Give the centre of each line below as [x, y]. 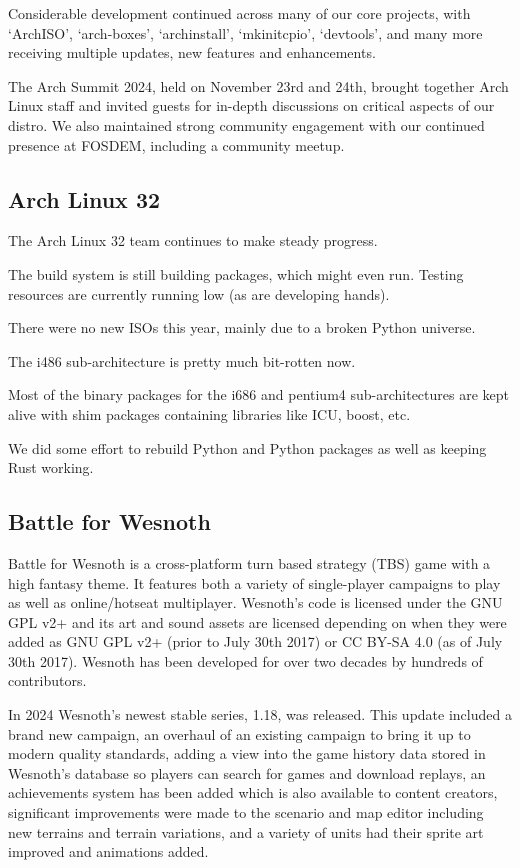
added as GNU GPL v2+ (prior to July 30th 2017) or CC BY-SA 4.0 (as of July [255, 641]
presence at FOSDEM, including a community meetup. [176, 144]
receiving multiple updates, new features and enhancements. [192, 52]
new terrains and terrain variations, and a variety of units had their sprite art [246, 831]
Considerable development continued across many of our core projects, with [239, 13]
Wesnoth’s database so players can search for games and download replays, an [247, 772]
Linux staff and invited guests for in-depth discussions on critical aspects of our [251, 105]
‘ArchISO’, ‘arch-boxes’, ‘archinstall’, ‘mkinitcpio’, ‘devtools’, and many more [245, 32]
